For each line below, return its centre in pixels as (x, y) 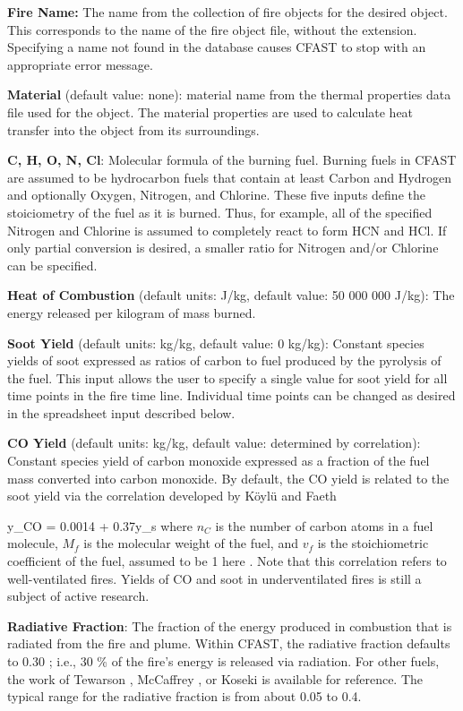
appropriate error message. (80, 64)
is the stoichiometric (373, 543)
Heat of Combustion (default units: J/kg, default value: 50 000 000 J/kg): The (231, 295)
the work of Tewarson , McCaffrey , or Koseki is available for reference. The (215, 678)
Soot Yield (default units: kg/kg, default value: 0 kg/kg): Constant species (216, 343)
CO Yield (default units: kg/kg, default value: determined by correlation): (214, 443)
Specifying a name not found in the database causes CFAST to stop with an (217, 47)
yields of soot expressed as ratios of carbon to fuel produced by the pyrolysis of (224, 360)
